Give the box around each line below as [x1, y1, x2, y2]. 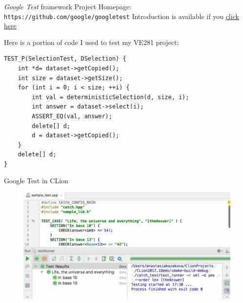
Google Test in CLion [4, 175, 68, 185]
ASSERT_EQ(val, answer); [32, 113, 112, 120]
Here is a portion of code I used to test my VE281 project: [4, 37, 179, 47]
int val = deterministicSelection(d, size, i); [32, 93, 189, 101]
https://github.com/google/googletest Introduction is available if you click [4, 11, 239, 21]
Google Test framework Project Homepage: [4, 1, 132, 11]
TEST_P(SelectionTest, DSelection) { [4, 55, 126, 63]
